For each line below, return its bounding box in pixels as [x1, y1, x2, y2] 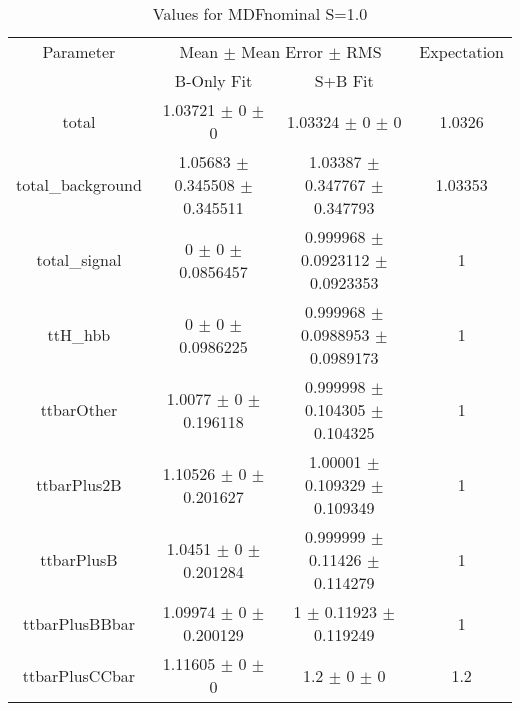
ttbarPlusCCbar [22, 663, 136, 687]
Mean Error [241, 40, 324, 63]
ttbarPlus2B [36, 473, 122, 496]
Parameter [42, 40, 116, 63]
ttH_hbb [47, 323, 111, 346]
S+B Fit [314, 69, 374, 92]
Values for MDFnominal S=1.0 [152, 2, 368, 25]
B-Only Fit [174, 69, 253, 92]
